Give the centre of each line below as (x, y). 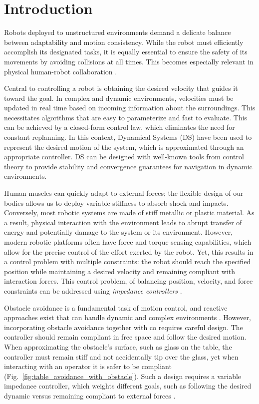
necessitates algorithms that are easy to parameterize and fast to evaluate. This (126, 117)
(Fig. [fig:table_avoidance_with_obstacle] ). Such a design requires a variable (123, 376)
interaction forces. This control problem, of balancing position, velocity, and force (129, 281)
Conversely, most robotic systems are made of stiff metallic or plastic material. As (129, 212)
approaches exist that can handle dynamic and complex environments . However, (128, 317)
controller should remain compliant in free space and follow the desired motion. (125, 337)
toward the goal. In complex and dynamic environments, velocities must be (119, 98)
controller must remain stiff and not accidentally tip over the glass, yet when (121, 356)
